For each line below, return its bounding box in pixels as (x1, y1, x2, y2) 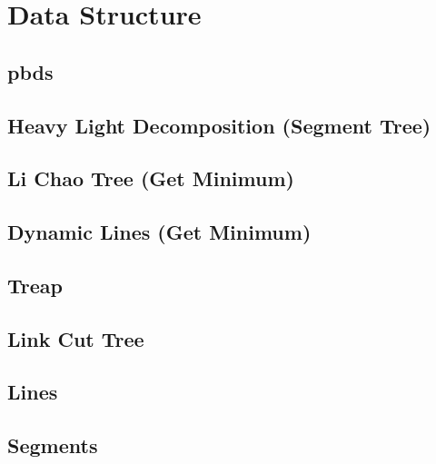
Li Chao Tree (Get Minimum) (7, 164, 294, 193)
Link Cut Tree (7, 324, 144, 352)
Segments (7, 431, 98, 459)
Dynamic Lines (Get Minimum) (7, 218, 312, 246)
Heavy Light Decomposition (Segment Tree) (7, 111, 431, 139)
